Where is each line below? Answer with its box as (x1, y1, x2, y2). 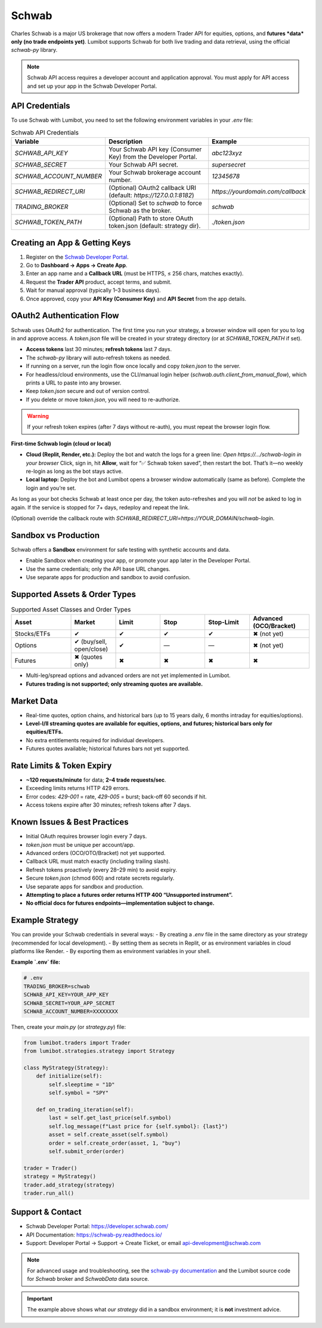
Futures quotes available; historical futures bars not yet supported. (26, 745, 190, 752)
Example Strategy (11, 915, 79, 926)
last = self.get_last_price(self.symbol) (48, 1114, 172, 1121)
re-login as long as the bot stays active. (26, 468, 123, 475)
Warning (27, 413, 49, 420)
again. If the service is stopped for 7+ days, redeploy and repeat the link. (11, 503, 190, 511)
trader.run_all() (23, 1189, 75, 1197)
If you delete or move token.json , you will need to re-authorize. (26, 396, 180, 403)
